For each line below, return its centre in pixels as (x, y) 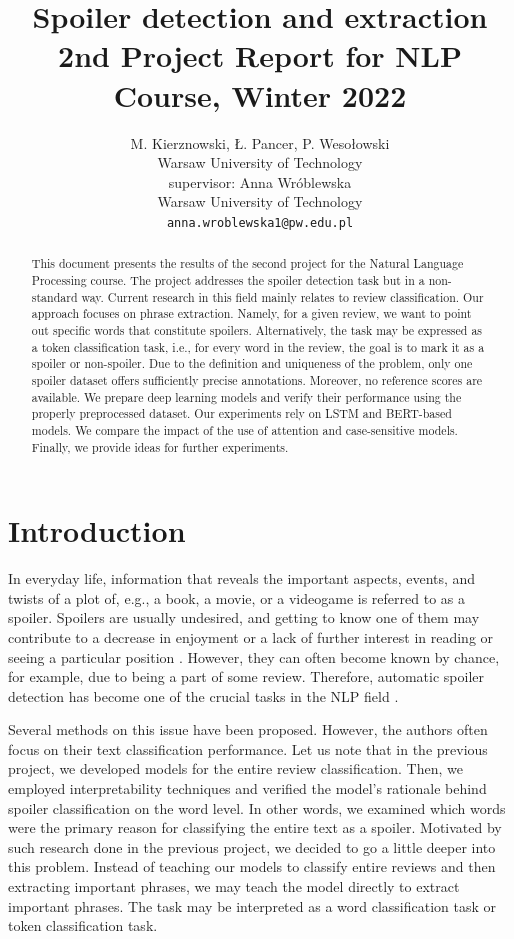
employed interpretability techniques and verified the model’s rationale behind (247, 788)
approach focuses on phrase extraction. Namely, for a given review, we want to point (251, 313)
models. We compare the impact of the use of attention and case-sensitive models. (244, 429)
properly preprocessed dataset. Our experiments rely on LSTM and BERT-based (241, 413)
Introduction (97, 530)
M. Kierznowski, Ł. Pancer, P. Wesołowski (260, 142)
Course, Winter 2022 (260, 94)
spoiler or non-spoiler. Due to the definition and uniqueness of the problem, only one (252, 363)
